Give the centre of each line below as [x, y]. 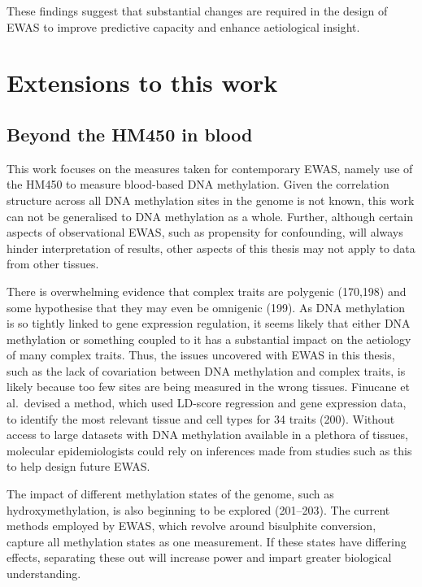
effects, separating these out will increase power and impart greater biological [199, 557]
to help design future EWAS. [78, 466]
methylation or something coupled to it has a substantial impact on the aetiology [209, 339]
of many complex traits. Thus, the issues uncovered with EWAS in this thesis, [201, 355]
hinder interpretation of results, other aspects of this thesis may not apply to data [211, 248]
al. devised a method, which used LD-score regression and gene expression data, [207, 403]
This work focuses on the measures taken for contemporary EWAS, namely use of [210, 168]
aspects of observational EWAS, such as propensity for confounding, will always [205, 232]
